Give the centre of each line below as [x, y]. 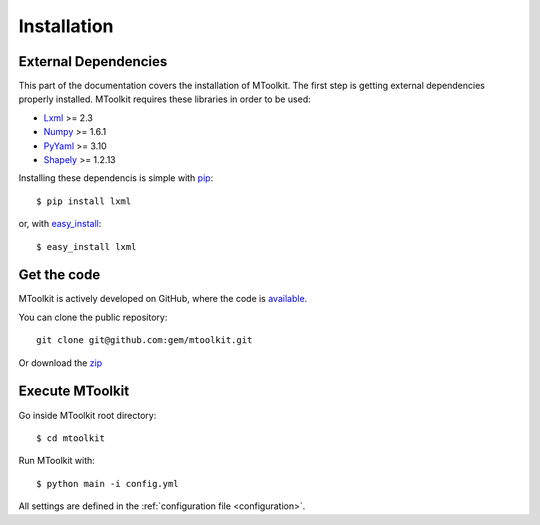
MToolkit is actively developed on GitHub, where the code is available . [163, 299]
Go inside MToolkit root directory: [87, 415]
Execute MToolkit [74, 391]
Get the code [59, 275]
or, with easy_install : [60, 224]
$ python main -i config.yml [107, 483]
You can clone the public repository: [93, 317]
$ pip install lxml [84, 201]
